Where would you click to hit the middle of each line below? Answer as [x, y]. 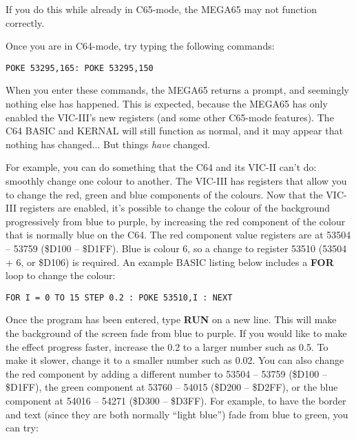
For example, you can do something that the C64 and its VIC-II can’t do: [161, 167]
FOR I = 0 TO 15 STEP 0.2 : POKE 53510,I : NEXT [119, 297]
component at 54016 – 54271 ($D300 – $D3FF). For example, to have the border [176, 400]
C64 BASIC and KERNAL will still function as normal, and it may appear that [174, 131]
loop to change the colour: [61, 275]
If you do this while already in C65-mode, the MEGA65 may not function [161, 9]
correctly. [25, 22]
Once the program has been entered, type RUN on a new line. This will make [171, 319]
